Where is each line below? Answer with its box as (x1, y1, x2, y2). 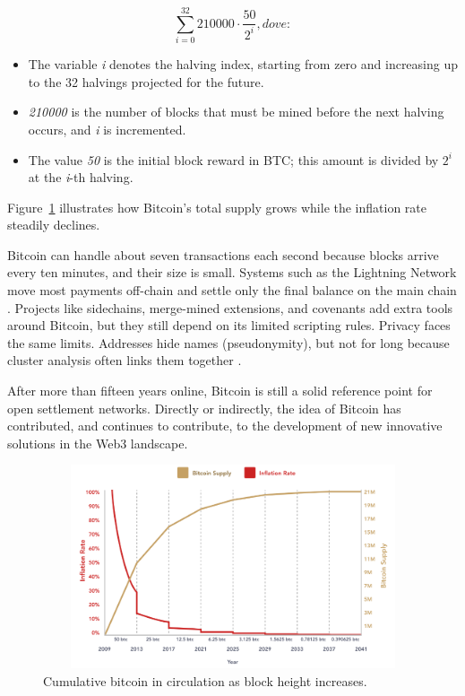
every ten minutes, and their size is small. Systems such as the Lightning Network (7, 263, 457, 282)
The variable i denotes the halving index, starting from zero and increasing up (28, 55, 459, 74)
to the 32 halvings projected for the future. (28, 72, 264, 91)
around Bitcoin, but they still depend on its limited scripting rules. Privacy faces (7, 316, 451, 335)
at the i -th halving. (28, 168, 133, 187)
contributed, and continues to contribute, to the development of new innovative (7, 416, 443, 435)
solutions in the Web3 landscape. (7, 433, 188, 452)
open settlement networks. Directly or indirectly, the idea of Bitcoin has (7, 398, 401, 417)
